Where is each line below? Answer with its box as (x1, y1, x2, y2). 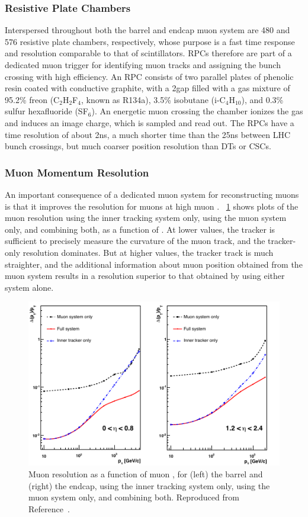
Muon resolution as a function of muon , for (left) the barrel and (28, 467, 263, 480)
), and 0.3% (241, 93, 284, 105)
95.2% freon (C (5, 93, 60, 105)
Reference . (28, 502, 70, 515)
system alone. (5, 281, 54, 293)
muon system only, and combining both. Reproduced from (28, 491, 239, 503)
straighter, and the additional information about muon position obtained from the (5, 258, 303, 270)
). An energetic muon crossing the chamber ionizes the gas (91, 105, 303, 117)
